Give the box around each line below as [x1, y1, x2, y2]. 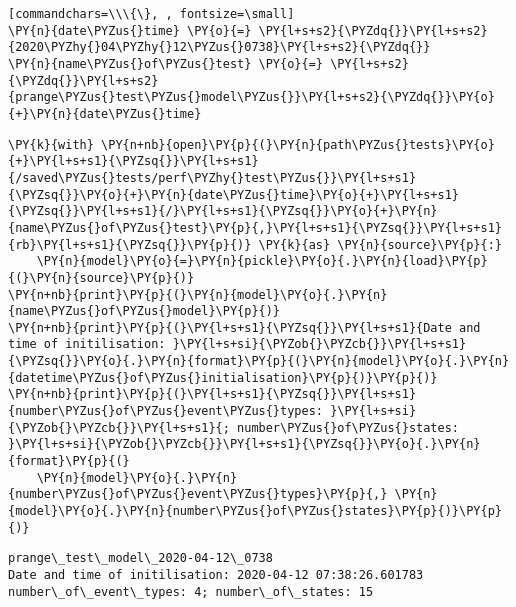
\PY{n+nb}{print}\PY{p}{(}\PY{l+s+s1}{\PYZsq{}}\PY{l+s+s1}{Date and [8, 320, 481, 335]
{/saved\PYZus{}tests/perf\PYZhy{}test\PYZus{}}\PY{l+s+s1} [8, 170, 417, 185]
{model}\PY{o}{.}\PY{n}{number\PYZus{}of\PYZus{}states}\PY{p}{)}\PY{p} [8, 504, 502, 519]
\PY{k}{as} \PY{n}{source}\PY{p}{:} [258, 237, 502, 252]
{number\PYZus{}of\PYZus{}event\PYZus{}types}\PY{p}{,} [8, 487, 388, 502]
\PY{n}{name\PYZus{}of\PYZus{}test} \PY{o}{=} [8, 56, 323, 71]
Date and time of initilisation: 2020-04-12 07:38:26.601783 [8, 568, 424, 582]
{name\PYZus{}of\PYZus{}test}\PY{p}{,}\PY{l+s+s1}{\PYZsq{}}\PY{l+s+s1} [8, 220, 502, 235]
